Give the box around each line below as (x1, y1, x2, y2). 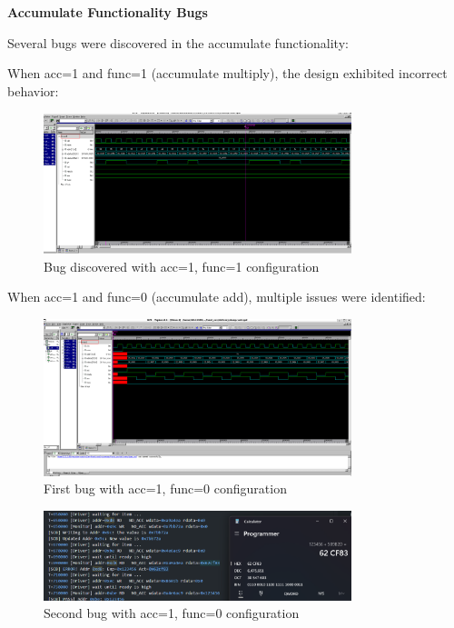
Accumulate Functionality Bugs (7, 3, 208, 21)
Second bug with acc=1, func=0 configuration (44, 603, 300, 623)
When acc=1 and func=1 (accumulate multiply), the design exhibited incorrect (7, 64, 448, 83)
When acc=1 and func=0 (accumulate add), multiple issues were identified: (7, 287, 426, 306)
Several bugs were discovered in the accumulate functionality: (7, 33, 349, 52)
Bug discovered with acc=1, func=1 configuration (44, 256, 320, 275)
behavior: (7, 81, 59, 100)
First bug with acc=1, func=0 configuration (44, 479, 287, 498)
